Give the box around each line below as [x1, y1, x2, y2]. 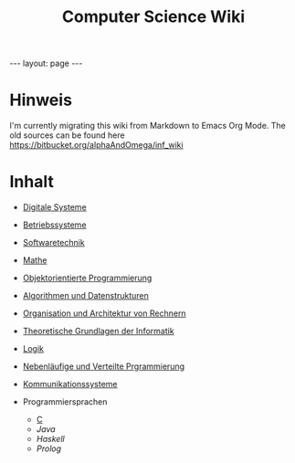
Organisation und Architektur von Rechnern [22, 308, 186, 319]
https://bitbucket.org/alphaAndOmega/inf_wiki [9, 140, 184, 151]
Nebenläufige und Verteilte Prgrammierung [22, 361, 185, 372]
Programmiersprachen [22, 396, 108, 407]
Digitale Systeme [22, 202, 87, 213]
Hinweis [9, 89, 73, 110]
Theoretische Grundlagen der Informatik [22, 326, 175, 337]
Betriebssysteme [22, 219, 87, 230]
